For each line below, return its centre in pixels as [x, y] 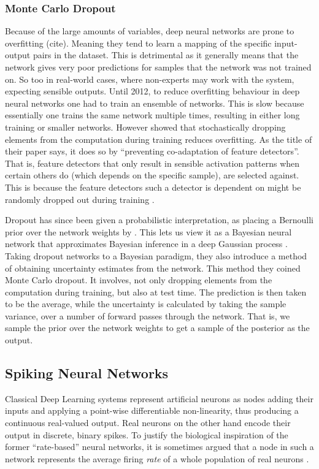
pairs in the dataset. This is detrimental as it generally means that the [166, 55]
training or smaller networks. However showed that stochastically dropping [145, 127]
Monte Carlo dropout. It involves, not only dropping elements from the [139, 280]
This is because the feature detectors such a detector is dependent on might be [153, 187]
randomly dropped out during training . [80, 199]
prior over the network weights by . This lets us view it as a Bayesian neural [148, 231]
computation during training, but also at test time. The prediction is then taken [156, 292]
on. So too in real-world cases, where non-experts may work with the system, [150, 79]
